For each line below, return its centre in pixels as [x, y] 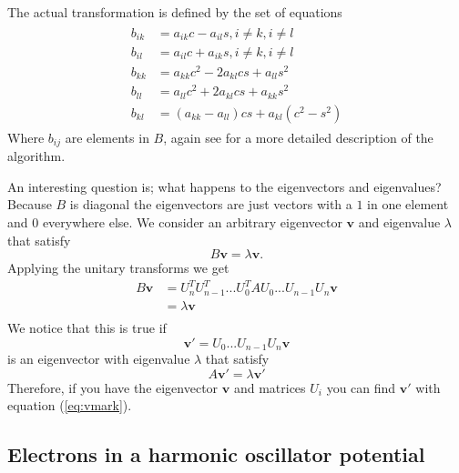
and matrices [270, 387]
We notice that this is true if [87, 327]
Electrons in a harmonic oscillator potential [216, 454]
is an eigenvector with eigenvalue [99, 358]
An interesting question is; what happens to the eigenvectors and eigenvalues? [224, 186]
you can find [361, 387]
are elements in [107, 137]
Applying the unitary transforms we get [118, 268]
